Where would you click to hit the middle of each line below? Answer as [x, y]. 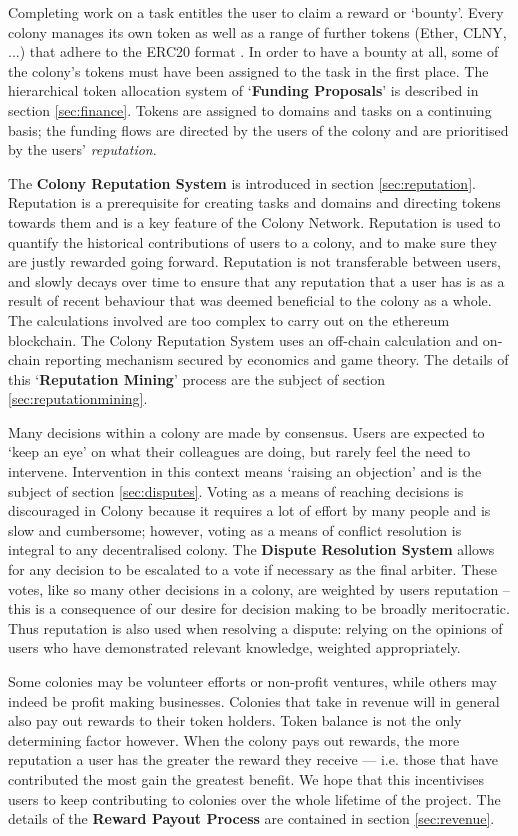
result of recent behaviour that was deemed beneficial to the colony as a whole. [250, 300]
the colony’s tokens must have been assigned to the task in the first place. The [248, 70]
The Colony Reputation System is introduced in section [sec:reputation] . [242, 182]
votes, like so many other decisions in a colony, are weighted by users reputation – [259, 588]
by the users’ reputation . [82, 149]
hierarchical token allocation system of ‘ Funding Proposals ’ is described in [243, 90]
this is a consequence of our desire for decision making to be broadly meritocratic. [259, 608]
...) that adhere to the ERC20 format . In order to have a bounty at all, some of [253, 51]
